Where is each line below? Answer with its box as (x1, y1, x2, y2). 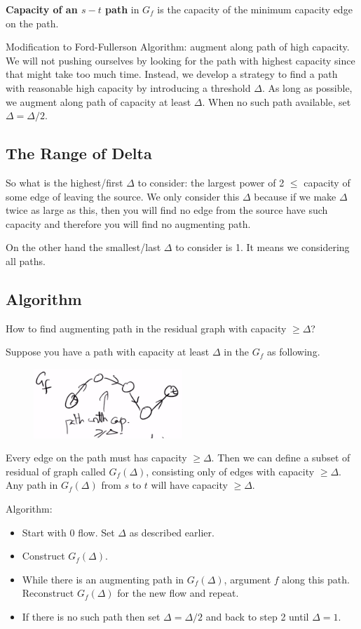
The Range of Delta (6, 142, 152, 164)
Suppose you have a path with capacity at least (6, 344, 210, 359)
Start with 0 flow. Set (22, 525, 115, 539)
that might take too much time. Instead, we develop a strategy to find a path (6, 67, 338, 81)
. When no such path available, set (202, 94, 351, 109)
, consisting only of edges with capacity (146, 464, 315, 478)
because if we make (254, 189, 336, 203)
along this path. (282, 571, 350, 586)
